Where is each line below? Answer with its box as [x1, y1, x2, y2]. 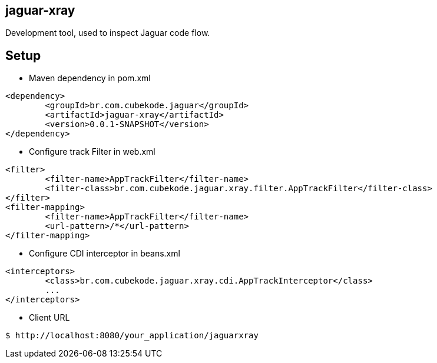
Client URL [29, 312, 70, 323]
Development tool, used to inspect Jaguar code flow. [5, 28, 210, 38]
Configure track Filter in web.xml [29, 146, 155, 157]
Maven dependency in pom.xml [29, 73, 151, 84]
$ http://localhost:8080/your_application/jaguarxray [5, 331, 259, 341]
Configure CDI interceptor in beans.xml [29, 248, 180, 259]
